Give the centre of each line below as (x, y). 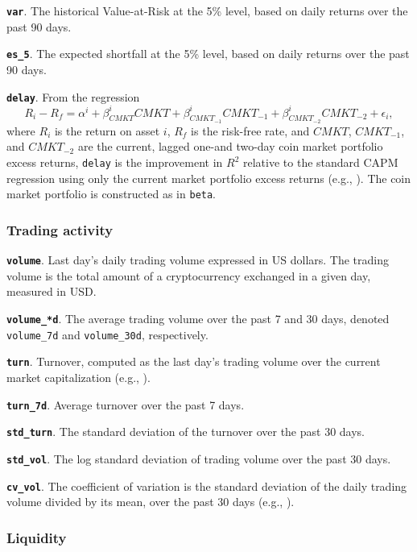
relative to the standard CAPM (321, 162)
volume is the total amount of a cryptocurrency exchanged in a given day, (189, 275)
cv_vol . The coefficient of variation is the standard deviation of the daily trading (207, 486)
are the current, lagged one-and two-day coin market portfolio (230, 146)
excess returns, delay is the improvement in (115, 162)
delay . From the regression (73, 96)
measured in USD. (52, 291)
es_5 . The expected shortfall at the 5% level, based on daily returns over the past (208, 54)
